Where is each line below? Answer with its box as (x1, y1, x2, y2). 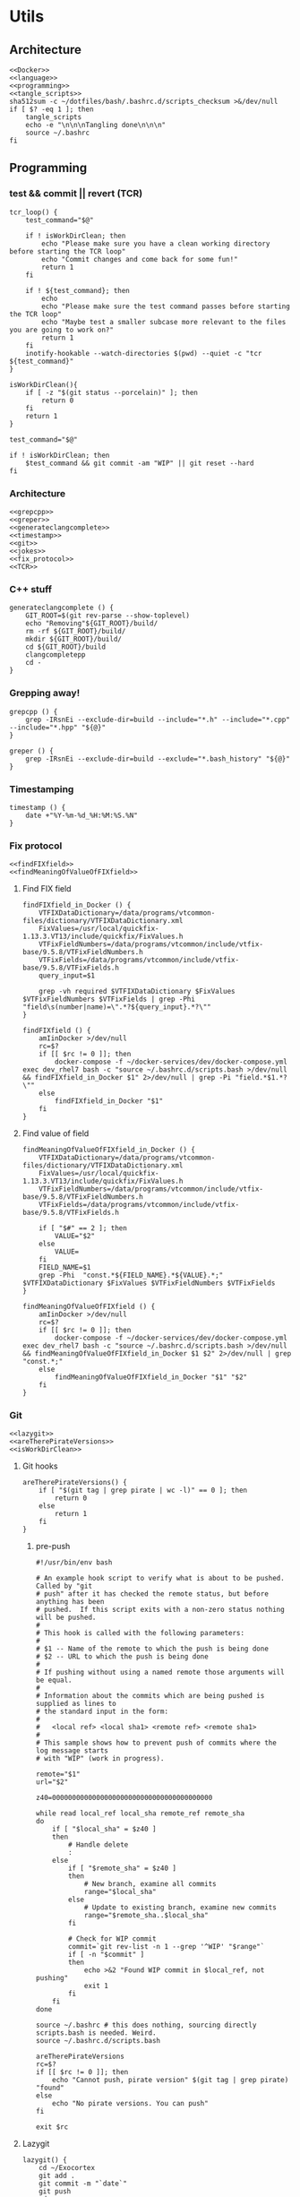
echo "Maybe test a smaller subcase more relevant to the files (41, 317, 287, 326)
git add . (39, 2171, 75, 2181)
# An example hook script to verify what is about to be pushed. (35, 1574, 285, 1583)
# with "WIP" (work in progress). (35, 1754, 165, 1763)
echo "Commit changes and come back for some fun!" (41, 254, 239, 263)
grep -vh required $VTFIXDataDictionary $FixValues (39, 987, 236, 996)
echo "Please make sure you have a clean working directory (41, 239, 270, 248)
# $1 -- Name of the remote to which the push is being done (35, 1644, 269, 1654)
